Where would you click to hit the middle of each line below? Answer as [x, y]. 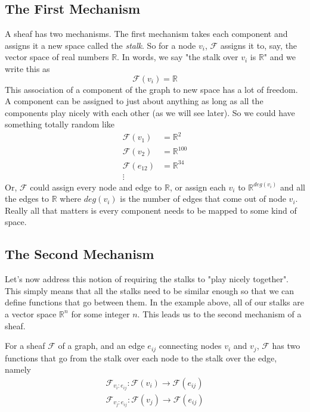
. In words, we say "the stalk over [178, 57]
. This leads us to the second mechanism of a [219, 313]
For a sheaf [25, 346]
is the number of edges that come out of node [203, 199]
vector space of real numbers [57, 57]
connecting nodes [190, 346]
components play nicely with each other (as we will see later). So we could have [150, 112]
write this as [27, 68]
